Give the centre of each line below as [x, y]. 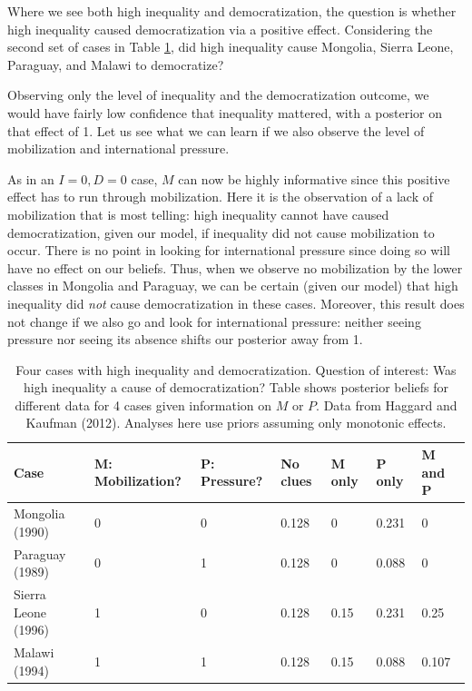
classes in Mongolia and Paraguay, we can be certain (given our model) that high [233, 286]
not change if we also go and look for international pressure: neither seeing [214, 321]
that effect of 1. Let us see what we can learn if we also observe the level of [216, 130]
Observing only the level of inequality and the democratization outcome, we [218, 95]
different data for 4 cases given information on [143, 405]
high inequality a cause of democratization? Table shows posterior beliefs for [236, 387]
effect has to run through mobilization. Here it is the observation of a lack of [220, 197]
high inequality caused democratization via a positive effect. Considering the [220, 29]
